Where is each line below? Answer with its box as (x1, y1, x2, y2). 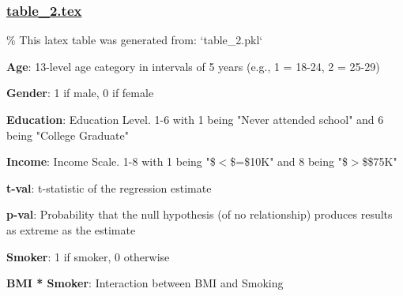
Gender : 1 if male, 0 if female (6, 84, 154, 101)
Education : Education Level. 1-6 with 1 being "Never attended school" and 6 (6, 111, 384, 127)
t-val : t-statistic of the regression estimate (6, 179, 212, 196)
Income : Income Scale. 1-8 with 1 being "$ (6, 153, 216, 170)
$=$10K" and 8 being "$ (230, 153, 348, 170)
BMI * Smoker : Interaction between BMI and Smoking (6, 275, 284, 291)
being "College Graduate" (6, 126, 129, 143)
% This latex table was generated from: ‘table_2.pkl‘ (6, 32, 263, 48)
